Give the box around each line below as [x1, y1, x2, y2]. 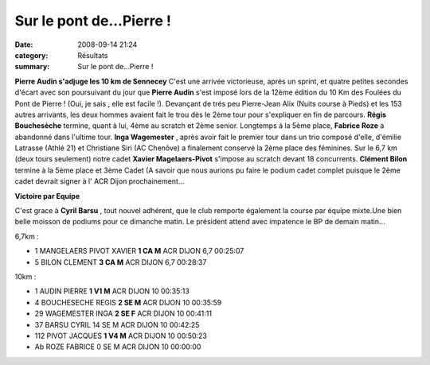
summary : [14, 62, 50, 72]
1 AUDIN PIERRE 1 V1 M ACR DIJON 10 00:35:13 [34, 286, 190, 296]
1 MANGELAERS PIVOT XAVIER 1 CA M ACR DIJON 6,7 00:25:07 [34, 247, 244, 256]
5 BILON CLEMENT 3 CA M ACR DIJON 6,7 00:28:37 [34, 257, 207, 266]
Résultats [77, 50, 108, 60]
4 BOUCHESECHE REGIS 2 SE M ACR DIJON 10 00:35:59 [34, 297, 222, 307]
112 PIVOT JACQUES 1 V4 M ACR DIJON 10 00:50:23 [34, 331, 207, 340]
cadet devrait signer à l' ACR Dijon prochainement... [14, 177, 185, 186]
